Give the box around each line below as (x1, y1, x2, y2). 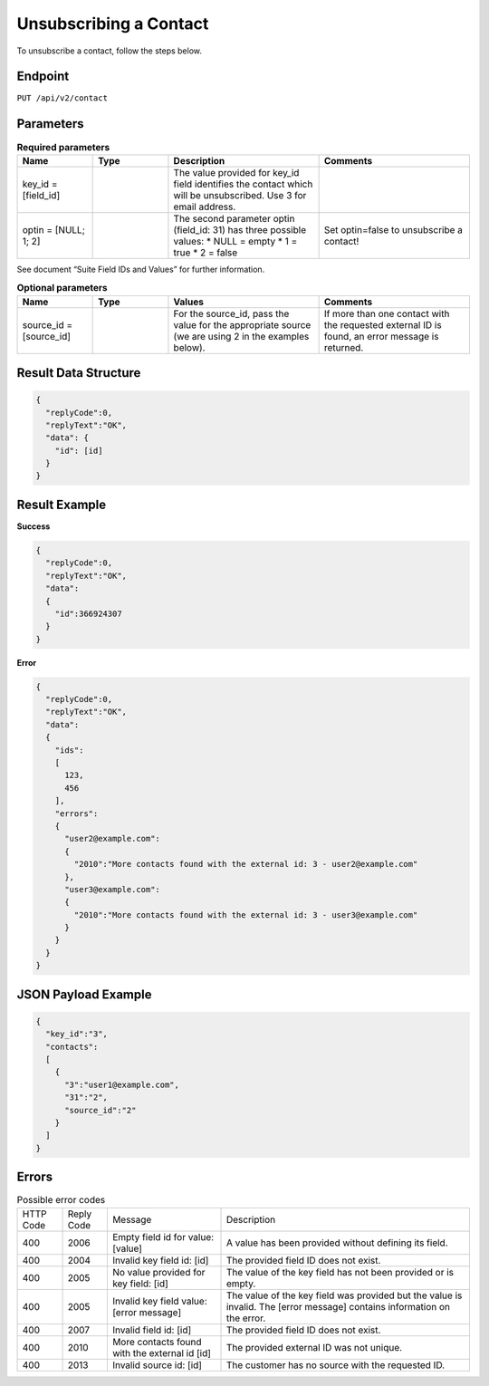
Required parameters (16, 140, 110, 153)
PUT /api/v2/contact (16, 93, 109, 103)
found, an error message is (323, 330, 439, 342)
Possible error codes (16, 1194, 106, 1207)
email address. (173, 200, 236, 213)
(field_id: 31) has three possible (173, 223, 307, 236)
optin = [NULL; (22, 223, 85, 236)
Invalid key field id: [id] (111, 1254, 209, 1266)
